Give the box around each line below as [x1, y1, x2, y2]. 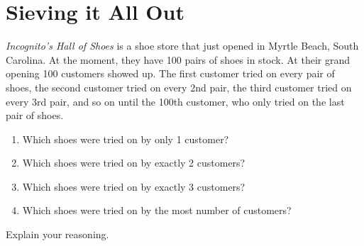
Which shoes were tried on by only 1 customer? [22, 131, 229, 146]
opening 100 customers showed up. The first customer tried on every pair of [6, 66, 335, 81]
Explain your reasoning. [6, 227, 109, 242]
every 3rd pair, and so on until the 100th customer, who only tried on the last [6, 94, 345, 108]
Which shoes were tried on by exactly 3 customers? [22, 179, 246, 194]
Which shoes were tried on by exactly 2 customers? [22, 155, 246, 170]
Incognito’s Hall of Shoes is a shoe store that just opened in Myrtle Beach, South [6, 38, 359, 53]
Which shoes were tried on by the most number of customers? [22, 203, 292, 218]
